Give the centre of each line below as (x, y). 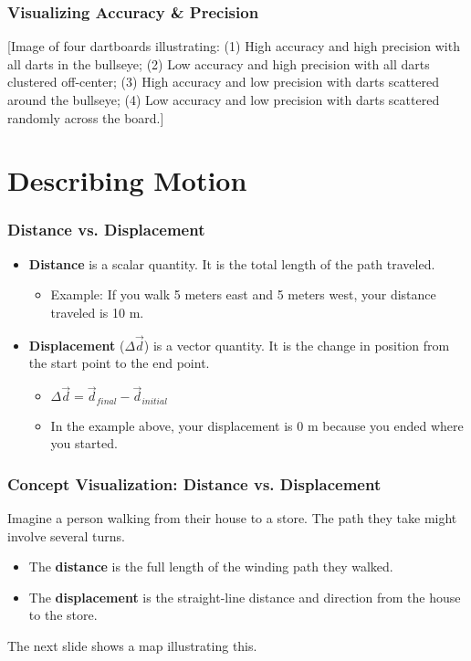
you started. (84, 443)
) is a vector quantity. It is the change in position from (297, 345)
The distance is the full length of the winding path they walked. (211, 567)
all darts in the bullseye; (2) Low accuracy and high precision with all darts (219, 63)
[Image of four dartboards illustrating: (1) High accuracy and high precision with (234, 46)
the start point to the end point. (119, 363)
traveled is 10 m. (97, 312)
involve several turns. (66, 535)
